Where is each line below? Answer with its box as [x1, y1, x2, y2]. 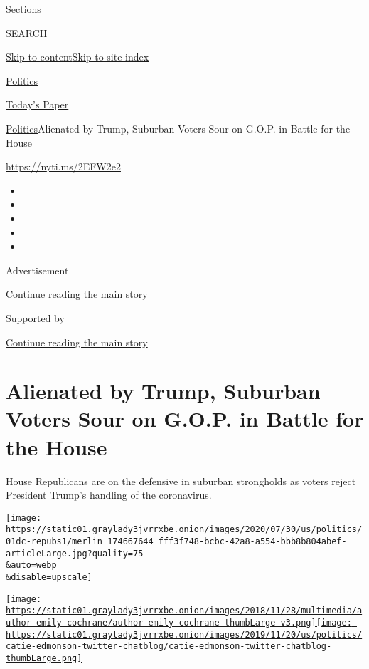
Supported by [6, 310, 65, 325]
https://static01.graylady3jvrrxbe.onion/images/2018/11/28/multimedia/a [6, 606, 363, 616]
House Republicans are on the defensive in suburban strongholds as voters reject [6, 473, 356, 488]
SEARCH [6, 25, 48, 40]
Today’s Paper [6, 97, 69, 112]
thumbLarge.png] [6, 653, 82, 663]
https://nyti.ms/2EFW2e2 [6, 159, 121, 174]
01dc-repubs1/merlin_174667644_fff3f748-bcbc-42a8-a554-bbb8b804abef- [6, 536, 347, 547]
